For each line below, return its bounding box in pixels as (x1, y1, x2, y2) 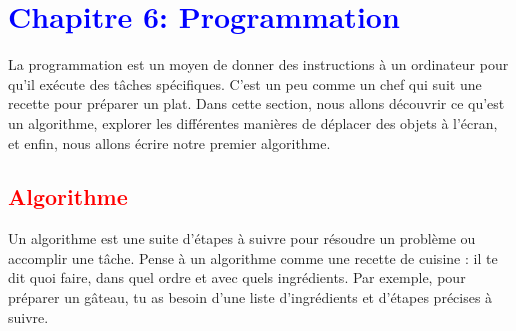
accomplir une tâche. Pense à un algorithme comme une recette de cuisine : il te (8, 247, 498, 268)
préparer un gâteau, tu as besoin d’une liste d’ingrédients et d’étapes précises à (8, 287, 493, 308)
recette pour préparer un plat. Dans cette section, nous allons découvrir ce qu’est (8, 93, 505, 114)
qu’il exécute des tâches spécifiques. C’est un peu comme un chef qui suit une (8, 73, 482, 94)
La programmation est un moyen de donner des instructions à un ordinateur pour (8, 54, 509, 75)
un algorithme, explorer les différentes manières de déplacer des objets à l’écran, (8, 112, 498, 133)
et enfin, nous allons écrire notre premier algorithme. (8, 132, 331, 153)
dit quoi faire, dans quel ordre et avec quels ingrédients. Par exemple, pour (8, 267, 466, 288)
